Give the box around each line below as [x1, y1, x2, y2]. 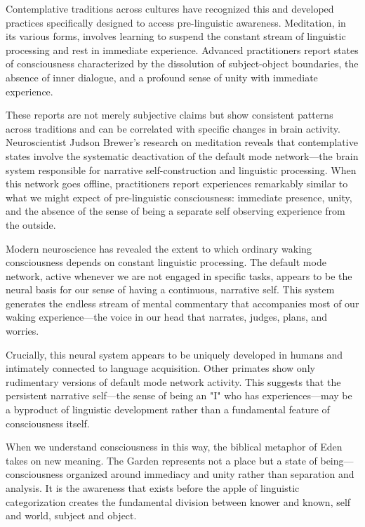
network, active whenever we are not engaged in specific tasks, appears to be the [6, 268, 352, 283]
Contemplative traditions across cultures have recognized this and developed [6, 1, 334, 15]
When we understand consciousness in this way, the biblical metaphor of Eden [6, 439, 343, 454]
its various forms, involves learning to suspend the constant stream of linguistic [6, 29, 346, 44]
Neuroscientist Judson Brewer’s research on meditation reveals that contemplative [6, 135, 358, 149]
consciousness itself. [6, 415, 90, 430]
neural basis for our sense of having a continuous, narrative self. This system [6, 282, 335, 297]
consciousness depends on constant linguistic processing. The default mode [6, 255, 326, 269]
